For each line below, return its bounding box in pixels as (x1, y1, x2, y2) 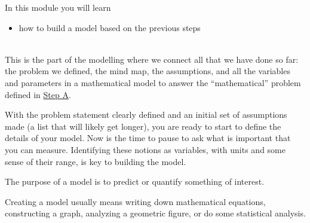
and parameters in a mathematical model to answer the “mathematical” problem (5, 76, 301, 88)
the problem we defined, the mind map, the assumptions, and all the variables (5, 65, 290, 77)
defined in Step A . (5, 88, 71, 100)
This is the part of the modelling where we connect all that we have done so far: (5, 53, 299, 65)
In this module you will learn (5, 1, 111, 13)
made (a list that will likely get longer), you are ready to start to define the (5, 120, 281, 132)
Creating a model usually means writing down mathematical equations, (5, 195, 266, 207)
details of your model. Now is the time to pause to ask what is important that (5, 132, 291, 144)
